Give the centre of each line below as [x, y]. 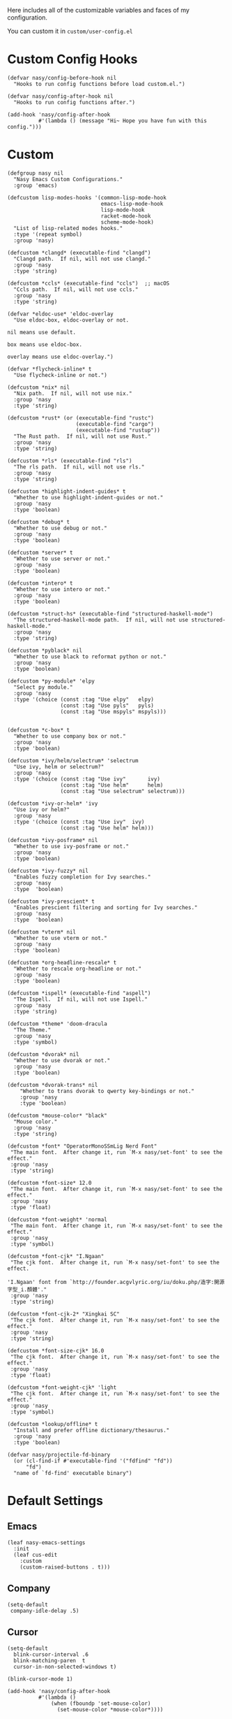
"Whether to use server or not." [62, 559]
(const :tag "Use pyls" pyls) [107, 706]
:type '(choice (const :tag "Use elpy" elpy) [84, 699]
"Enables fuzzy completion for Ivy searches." [82, 877]
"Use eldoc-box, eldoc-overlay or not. [71, 320]
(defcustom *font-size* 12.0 [49, 1183]
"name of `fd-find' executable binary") [73, 1473]
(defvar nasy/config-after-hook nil [60, 96]
